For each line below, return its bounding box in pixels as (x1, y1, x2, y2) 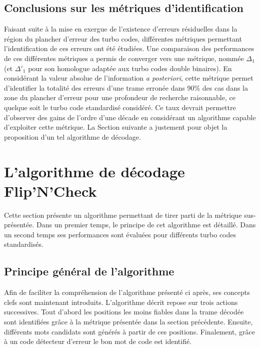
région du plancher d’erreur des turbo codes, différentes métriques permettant (4, 33, 242, 44)
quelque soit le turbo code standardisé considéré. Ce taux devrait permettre (4, 102, 236, 112)
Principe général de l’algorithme (4, 263, 174, 279)
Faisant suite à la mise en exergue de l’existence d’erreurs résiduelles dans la (4, 24, 237, 34)
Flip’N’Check (4, 180, 97, 201)
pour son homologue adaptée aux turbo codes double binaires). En (28, 63, 232, 73)
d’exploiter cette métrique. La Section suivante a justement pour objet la (4, 122, 227, 132)
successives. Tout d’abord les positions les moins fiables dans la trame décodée (4, 306, 244, 317)
